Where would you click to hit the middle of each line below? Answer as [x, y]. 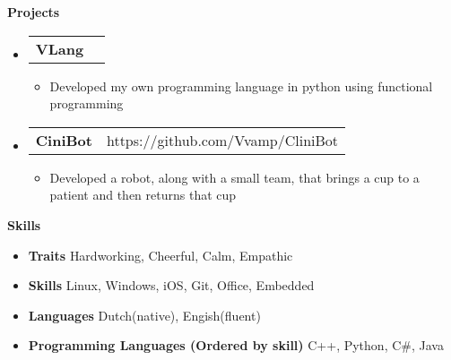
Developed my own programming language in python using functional [241, 86]
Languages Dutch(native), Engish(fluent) [144, 315]
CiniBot [64, 140]
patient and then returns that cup [143, 195]
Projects [34, 12]
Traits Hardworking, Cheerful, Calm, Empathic [160, 255]
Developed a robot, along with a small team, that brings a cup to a [234, 177]
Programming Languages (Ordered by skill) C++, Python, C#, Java [236, 345]
